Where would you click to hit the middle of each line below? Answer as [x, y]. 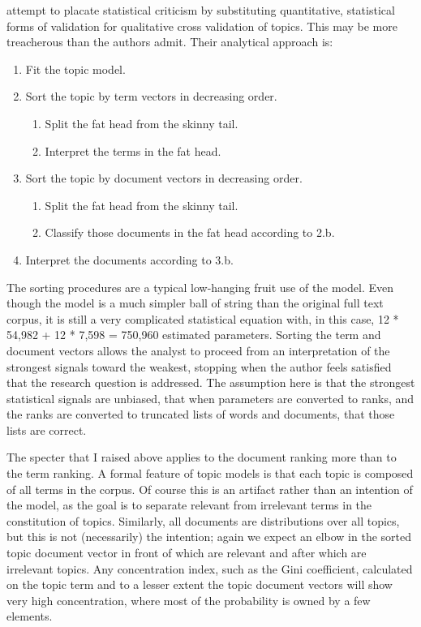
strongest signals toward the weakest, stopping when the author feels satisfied [199, 366]
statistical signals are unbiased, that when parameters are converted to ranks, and [210, 398]
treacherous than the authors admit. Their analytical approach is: [170, 42]
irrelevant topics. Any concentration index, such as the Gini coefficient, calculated [210, 568]
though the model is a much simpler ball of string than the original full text [195, 303]
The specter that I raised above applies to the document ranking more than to [202, 457]
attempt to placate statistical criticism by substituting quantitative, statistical [201, 10]
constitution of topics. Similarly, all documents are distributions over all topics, [203, 520]
